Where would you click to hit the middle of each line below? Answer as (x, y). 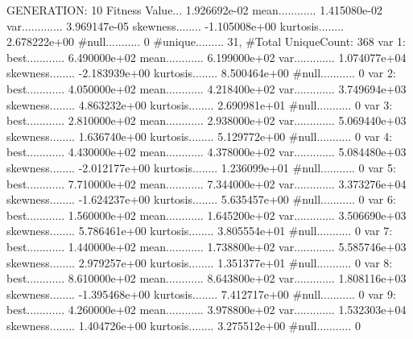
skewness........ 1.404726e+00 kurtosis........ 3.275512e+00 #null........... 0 (184, 325)
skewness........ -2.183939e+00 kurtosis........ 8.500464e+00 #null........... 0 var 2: (201, 73)
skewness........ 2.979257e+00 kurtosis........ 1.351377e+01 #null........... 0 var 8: (200, 262)
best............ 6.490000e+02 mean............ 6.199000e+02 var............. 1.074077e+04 (206, 57)
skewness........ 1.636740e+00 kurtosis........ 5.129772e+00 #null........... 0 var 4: (200, 136)
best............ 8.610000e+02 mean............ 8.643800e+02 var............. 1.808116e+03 (206, 278)
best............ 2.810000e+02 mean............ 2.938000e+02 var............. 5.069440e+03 (206, 120)
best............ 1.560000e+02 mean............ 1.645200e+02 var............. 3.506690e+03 (206, 215)
